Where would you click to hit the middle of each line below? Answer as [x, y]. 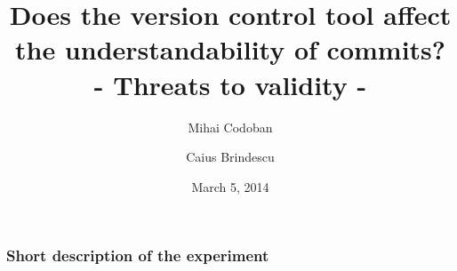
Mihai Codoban [230, 127]
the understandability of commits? [230, 49]
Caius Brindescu [230, 157]
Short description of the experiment [138, 255]
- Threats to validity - [230, 84]
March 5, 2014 [230, 186]
